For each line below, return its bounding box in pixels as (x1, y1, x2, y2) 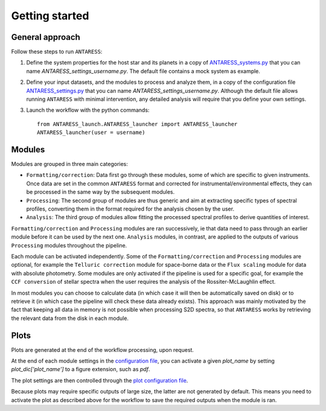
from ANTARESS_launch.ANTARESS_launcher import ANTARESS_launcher (37, 121, 238, 127)
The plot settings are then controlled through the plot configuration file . (11, 377, 188, 384)
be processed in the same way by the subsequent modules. (26, 188, 175, 196)
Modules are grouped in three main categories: (11, 161, 128, 168)
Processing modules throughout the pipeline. (11, 241, 127, 249)
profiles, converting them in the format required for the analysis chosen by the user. (26, 205, 235, 212)
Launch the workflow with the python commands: (26, 106, 150, 114)
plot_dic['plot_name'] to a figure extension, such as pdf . (11, 366, 150, 373)
